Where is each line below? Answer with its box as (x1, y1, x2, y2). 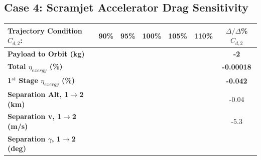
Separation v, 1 (8, 111, 62, 121)
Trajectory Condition (8, 25, 82, 35)
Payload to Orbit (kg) (8, 48, 85, 58)
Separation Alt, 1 (8, 88, 69, 99)
